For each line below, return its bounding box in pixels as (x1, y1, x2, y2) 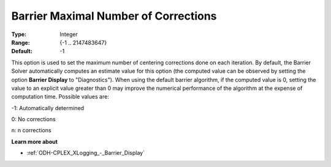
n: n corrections (11, 127, 51, 134)
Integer (59, 31, 78, 38)
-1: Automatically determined (11, 104, 85, 111)
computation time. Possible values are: (11, 93, 110, 100)
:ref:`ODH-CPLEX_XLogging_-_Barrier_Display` (26, 149, 145, 157)
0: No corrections (11, 116, 56, 123)
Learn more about (11, 138, 58, 145)
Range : (11, 39, 30, 46)
